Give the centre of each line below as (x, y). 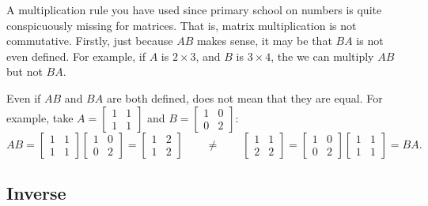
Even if (24, 97)
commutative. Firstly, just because (90, 41)
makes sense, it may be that (264, 41)
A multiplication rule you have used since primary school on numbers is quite (194, 9)
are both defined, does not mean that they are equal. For (244, 97)
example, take (40, 117)
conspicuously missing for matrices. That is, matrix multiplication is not (182, 25)
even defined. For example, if (76, 56)
